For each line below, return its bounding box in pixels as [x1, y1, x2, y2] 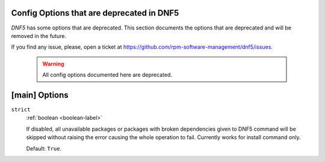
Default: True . [26, 145, 62, 152]
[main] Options [11, 90, 69, 100]
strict [11, 106, 31, 113]
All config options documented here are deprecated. [42, 71, 173, 78]
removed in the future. [11, 32, 66, 39]
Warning [42, 60, 64, 67]
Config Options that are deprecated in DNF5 [11, 8, 179, 18]
